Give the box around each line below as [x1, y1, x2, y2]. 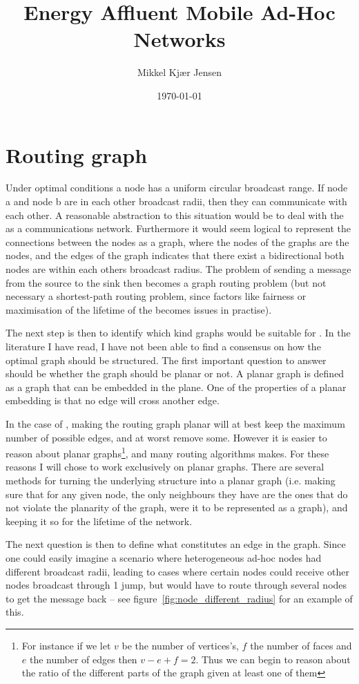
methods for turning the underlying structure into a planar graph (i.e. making [6, 473, 336, 487]
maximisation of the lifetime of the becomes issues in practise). [6, 302, 272, 316]
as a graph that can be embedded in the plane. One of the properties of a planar [6, 379, 347, 394]
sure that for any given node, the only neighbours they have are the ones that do [6, 486, 348, 501]
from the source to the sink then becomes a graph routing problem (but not [6, 275, 327, 289]
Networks [133, 25, 226, 53]
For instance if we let [21, 638, 111, 652]
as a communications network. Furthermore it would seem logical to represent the [6, 221, 351, 236]
